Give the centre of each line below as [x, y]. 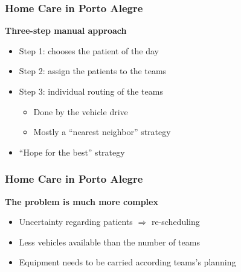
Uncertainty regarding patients [76, 222]
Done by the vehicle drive [81, 111]
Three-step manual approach [66, 30]
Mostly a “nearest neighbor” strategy [102, 132]
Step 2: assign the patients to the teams [93, 71]
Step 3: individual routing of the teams [91, 91]
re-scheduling [175, 222]
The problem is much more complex [82, 201]
